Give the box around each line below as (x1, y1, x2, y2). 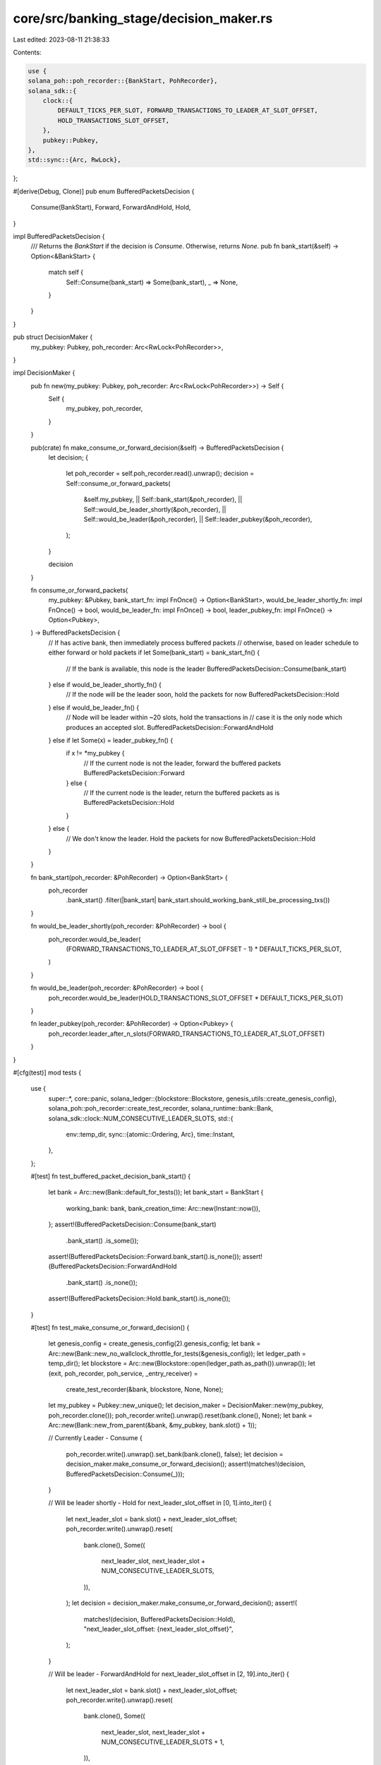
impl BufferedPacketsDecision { (13, 232, 105, 240)
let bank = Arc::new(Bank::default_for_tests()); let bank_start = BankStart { (48, 1188, 264, 1197)
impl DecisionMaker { (13, 369, 75, 377)
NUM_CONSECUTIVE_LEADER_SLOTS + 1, (101, 1737, 225, 1747)
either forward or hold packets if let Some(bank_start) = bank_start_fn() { (48, 648, 260, 657)
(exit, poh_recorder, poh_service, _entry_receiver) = (48, 1369, 198, 1377)
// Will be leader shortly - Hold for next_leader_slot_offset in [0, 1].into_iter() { (48, 1499, 272, 1507)
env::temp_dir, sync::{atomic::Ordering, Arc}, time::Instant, (66, 1130, 236, 1138)
